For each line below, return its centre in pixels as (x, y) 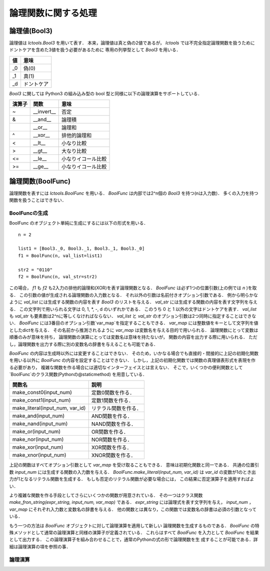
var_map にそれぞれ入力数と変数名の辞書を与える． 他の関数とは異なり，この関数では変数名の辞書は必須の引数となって (133, 509)
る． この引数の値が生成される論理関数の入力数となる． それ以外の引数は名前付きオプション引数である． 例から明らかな (134, 295)
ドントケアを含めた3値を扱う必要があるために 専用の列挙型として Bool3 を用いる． (95, 50)
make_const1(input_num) (41, 400)
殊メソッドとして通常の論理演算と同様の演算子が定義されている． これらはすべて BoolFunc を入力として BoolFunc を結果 (134, 532)
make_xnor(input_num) (39, 455)
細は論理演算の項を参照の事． (40, 546)
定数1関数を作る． (112, 401)
